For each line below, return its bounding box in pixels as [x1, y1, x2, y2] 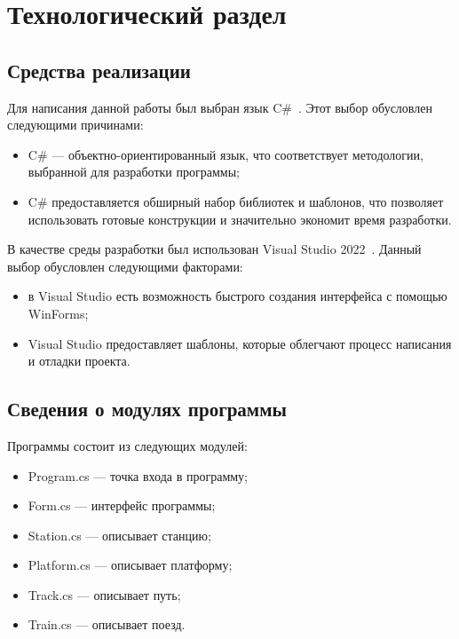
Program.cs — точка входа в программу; [28, 466, 248, 485]
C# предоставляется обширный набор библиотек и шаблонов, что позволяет [28, 192, 444, 210]
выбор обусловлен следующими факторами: [7, 256, 243, 275]
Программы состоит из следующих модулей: [7, 436, 248, 454]
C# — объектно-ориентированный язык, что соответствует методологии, [28, 145, 423, 163]
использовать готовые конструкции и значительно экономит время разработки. [28, 209, 452, 228]
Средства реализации [7, 56, 191, 83]
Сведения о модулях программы [7, 395, 287, 422]
